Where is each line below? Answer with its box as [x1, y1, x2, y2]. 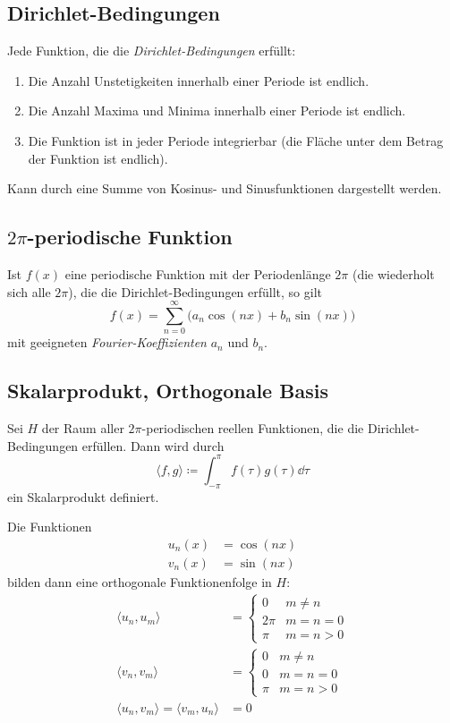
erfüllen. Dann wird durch [81, 436, 225, 455]
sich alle [7, 282, 51, 301]
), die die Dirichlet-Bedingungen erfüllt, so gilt [68, 282, 323, 301]
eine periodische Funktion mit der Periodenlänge [64, 264, 331, 283]
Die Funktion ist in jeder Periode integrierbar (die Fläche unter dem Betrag [28, 131, 444, 149]
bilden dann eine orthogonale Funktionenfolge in [7, 572, 272, 591]
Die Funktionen [7, 517, 92, 536]
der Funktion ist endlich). [28, 149, 168, 167]
